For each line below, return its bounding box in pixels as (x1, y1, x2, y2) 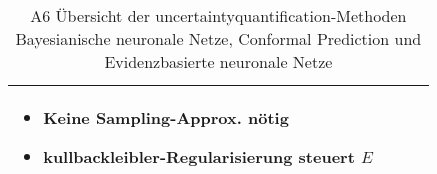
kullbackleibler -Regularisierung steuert (43, 145, 355, 168)
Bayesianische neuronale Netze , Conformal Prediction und (15, 27, 422, 50)
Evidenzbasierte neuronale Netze (104, 50, 333, 73)
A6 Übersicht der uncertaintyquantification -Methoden (30, 4, 407, 27)
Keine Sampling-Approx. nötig (43, 106, 289, 129)
